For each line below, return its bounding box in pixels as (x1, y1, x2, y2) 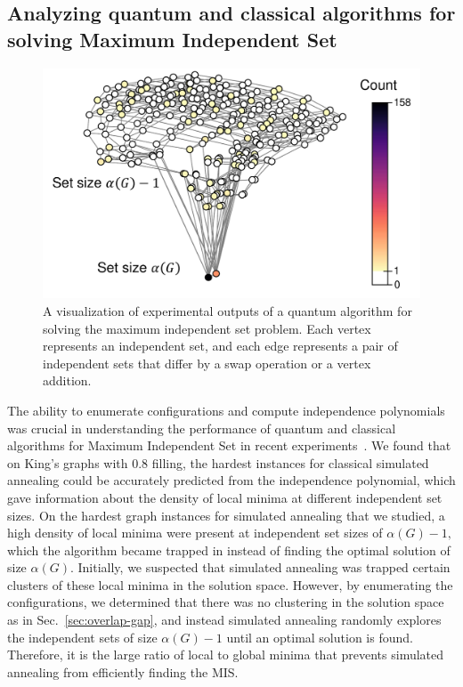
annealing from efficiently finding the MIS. (7, 662, 239, 681)
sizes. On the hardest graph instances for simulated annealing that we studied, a (7, 505, 445, 524)
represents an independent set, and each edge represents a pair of (43, 336, 398, 355)
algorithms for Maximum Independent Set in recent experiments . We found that (7, 436, 451, 455)
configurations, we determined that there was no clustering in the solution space (7, 593, 444, 611)
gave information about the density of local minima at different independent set (7, 488, 443, 506)
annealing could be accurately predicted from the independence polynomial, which (7, 471, 456, 489)
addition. (43, 371, 92, 390)
